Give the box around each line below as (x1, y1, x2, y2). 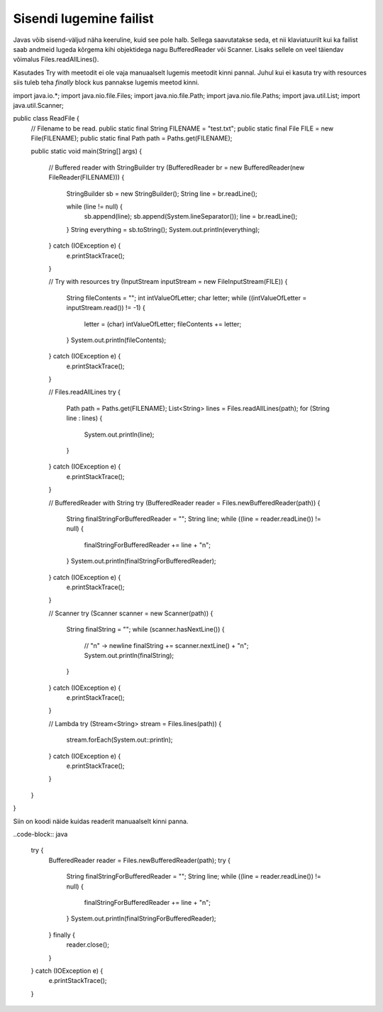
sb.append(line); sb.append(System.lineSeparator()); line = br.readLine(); (84, 212, 298, 221)
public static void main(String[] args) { (30, 147, 142, 155)
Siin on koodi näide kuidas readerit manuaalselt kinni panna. (13, 817, 189, 825)
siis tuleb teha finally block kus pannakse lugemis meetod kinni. (13, 78, 200, 87)
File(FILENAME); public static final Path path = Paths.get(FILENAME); (30, 134, 233, 143)
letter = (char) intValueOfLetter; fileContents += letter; (84, 319, 242, 328)
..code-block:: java (13, 830, 68, 838)
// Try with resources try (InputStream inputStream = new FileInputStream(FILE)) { (48, 277, 288, 286)
